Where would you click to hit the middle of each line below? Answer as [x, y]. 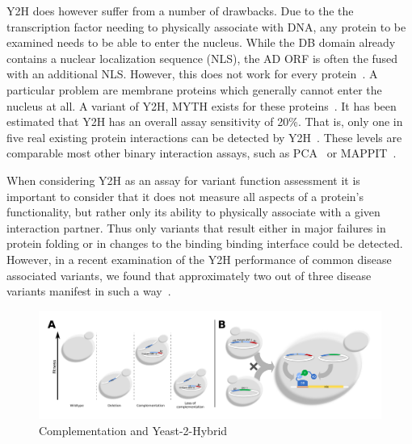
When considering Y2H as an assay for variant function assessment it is [183, 180]
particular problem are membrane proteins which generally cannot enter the [194, 89]
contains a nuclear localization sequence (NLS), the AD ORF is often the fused [202, 58]
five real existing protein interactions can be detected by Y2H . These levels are [204, 137]
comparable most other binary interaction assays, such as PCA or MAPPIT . [202, 153]
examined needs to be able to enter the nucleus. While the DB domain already [201, 42]
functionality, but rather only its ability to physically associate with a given [193, 212]
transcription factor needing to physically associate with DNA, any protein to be [206, 26]
